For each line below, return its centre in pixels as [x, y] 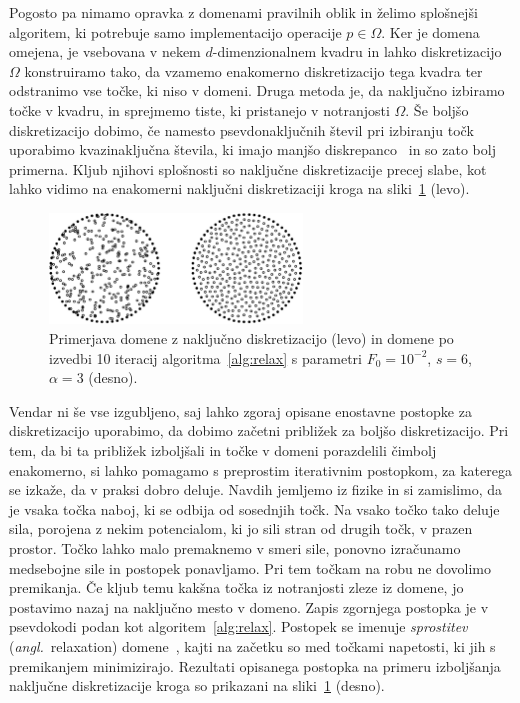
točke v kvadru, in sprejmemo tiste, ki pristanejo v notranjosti [199, 109]
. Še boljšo [437, 109]
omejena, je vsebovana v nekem [105, 51]
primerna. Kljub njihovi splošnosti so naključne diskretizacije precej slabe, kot [248, 168]
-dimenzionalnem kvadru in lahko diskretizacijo [357, 51]
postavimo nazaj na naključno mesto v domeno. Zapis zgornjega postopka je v [249, 606]
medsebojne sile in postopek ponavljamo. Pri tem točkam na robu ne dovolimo [250, 567]
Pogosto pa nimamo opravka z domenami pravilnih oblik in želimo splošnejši [243, 12]
